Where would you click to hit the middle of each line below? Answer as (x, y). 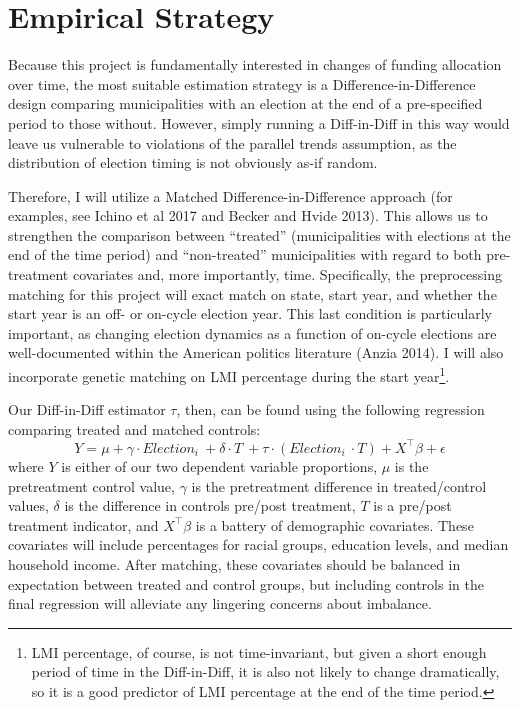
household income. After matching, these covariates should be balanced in (234, 563)
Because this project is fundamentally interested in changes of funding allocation (255, 64)
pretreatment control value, (91, 485)
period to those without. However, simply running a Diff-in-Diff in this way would (259, 122)
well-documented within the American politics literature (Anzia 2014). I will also (256, 352)
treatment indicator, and (83, 524)
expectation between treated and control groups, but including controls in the (246, 583)
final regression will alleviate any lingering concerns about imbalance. (220, 603)
